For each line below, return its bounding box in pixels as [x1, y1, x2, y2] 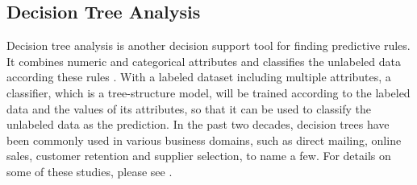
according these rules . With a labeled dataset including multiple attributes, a [6, 68, 391, 85]
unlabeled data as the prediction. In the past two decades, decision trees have [6, 116, 390, 133]
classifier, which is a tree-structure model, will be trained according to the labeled [6, 84, 411, 101]
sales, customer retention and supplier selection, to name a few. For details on [6, 147, 391, 164]
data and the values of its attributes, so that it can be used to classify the [6, 100, 372, 117]
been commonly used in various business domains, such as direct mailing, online [6, 131, 402, 148]
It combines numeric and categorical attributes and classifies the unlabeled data [6, 52, 401, 69]
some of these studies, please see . [6, 162, 173, 179]
